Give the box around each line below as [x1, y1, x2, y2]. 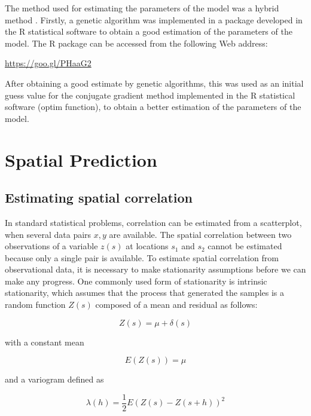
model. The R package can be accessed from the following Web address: [5, 36, 268, 49]
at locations [126, 240, 169, 252]
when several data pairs [5, 228, 92, 240]
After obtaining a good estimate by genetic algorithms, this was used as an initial [5, 77, 304, 89]
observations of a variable [5, 240, 98, 252]
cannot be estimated [208, 240, 282, 252]
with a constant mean [5, 335, 84, 348]
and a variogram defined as [5, 373, 104, 386]
